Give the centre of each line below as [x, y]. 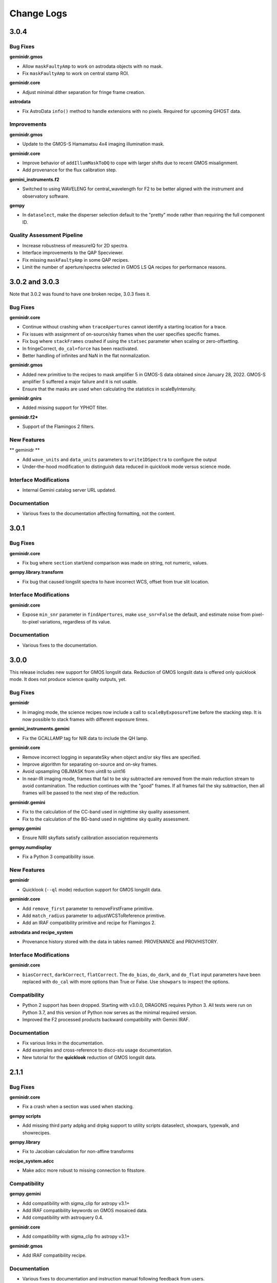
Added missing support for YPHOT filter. [65, 407]
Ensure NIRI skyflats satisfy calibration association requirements [90, 838]
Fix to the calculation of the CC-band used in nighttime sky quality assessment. [106, 812]
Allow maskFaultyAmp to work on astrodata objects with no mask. [93, 66]
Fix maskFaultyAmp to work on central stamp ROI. [76, 73]
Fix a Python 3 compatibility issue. [58, 857]
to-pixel [31, 621]
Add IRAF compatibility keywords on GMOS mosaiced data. [85, 1211]
